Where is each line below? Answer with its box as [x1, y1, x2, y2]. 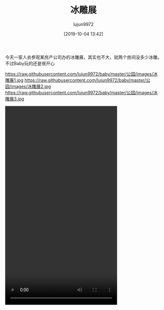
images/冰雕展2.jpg [11, 83, 51, 89]
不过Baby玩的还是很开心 [5, 60, 55, 66]
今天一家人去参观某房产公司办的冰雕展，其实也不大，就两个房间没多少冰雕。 [5, 54, 162, 60]
